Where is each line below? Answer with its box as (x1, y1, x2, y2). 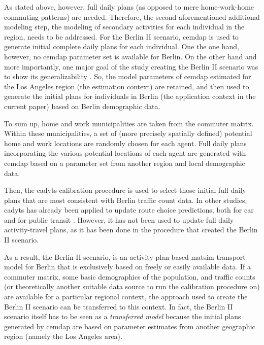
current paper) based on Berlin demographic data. (4, 100, 160, 111)
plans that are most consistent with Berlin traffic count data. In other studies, (4, 194, 247, 205)
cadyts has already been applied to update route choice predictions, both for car (4, 204, 254, 215)
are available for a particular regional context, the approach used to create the (4, 291, 248, 302)
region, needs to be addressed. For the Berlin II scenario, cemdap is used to (4, 31, 239, 42)
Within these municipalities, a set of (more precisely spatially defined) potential (4, 128, 252, 139)
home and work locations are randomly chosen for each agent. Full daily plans (4, 137, 247, 148)
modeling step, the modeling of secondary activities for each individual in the (4, 21, 245, 32)
